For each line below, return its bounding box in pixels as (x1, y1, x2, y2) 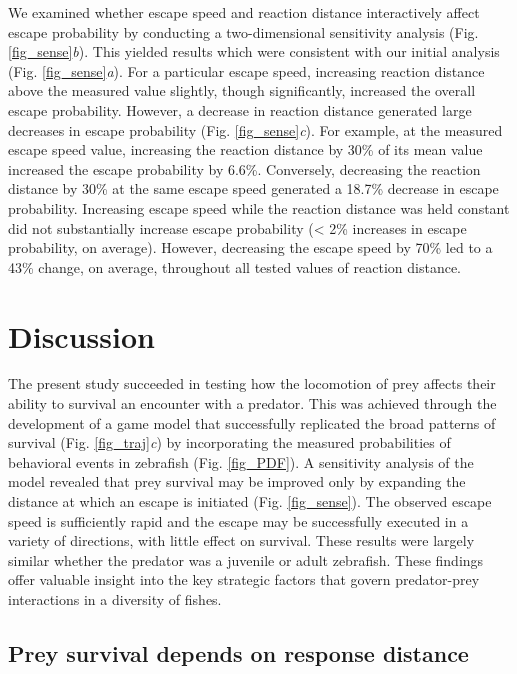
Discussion (8, 315, 155, 356)
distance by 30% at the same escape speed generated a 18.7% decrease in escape (8, 178, 499, 199)
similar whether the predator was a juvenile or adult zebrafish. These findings (8, 549, 484, 570)
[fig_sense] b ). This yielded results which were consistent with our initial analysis (8, 41, 500, 62)
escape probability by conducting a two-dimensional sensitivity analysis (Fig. (8, 21, 479, 42)
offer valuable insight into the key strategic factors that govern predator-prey (8, 569, 480, 590)
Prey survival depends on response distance (8, 637, 469, 668)
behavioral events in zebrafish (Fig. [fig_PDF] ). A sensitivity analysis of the (8, 451, 474, 472)
